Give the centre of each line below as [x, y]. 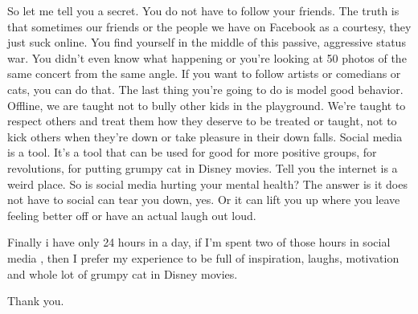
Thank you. [36, 301]
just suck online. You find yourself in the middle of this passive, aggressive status [207, 42]
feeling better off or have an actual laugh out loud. [132, 215]
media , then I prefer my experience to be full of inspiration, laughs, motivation [203, 257]
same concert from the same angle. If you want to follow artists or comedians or [204, 73]
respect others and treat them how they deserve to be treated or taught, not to [202, 121]
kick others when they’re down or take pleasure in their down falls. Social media [205, 136]
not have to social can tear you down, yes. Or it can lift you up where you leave [204, 200]
